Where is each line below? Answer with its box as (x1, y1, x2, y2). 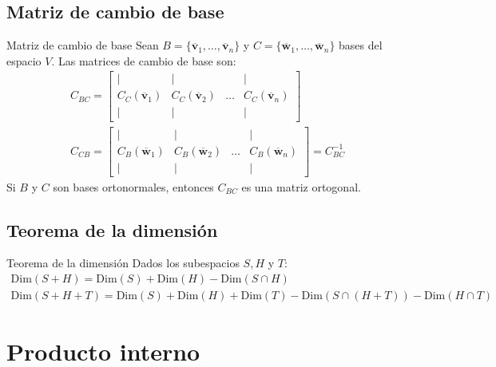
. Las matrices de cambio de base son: (51, 52, 236, 69)
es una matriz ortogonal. (241, 178, 361, 195)
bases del (339, 37, 383, 53)
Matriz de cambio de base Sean (6, 37, 159, 53)
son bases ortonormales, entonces (53, 178, 214, 195)
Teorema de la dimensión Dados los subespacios (6, 255, 240, 271)
